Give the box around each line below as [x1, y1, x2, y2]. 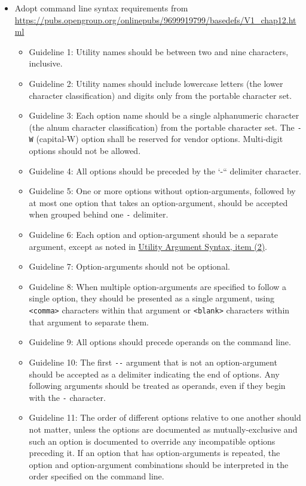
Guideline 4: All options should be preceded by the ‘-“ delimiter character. [29, 164, 302, 177]
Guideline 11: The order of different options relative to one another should [29, 411, 301, 424]
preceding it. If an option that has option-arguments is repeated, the [29, 446, 280, 459]
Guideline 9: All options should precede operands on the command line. [29, 336, 291, 348]
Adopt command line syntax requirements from [14, 2, 188, 14]
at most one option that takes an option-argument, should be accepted [29, 196, 288, 209]
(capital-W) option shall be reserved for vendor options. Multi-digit [36, 132, 283, 145]
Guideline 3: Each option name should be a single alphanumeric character [29, 109, 299, 122]
